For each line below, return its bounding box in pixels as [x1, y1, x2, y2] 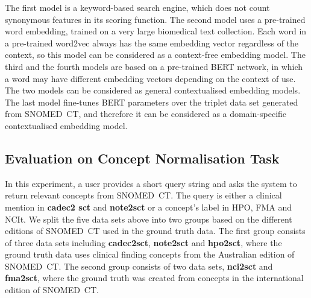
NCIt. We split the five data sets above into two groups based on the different [5, 212, 292, 225]
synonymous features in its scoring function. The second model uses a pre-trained [5, 13, 306, 25]
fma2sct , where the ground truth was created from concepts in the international [5, 271, 304, 284]
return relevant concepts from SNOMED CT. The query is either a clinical [5, 189, 282, 201]
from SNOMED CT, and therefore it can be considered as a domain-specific [5, 107, 287, 120]
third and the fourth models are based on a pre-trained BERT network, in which [5, 60, 303, 72]
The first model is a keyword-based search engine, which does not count [5, 1, 270, 13]
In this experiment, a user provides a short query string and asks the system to [5, 177, 297, 189]
